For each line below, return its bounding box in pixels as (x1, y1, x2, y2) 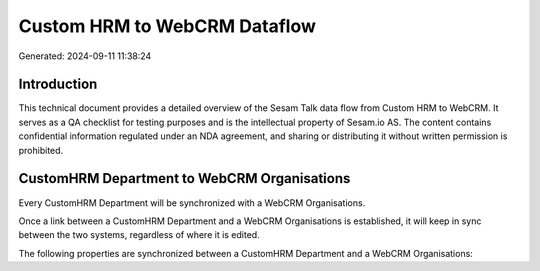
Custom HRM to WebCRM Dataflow (18, 15, 317, 37)
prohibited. (18, 144, 64, 156)
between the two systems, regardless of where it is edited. (18, 229, 260, 241)
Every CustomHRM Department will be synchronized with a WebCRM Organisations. (18, 196, 366, 209)
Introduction (18, 76, 98, 93)
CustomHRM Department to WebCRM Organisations (18, 170, 351, 187)
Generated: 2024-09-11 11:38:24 (18, 50, 152, 62)
